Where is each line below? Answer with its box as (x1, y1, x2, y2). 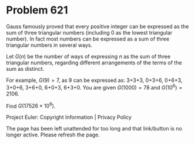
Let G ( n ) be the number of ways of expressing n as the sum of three (6, 53, 171, 60)
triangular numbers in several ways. (6, 42, 93, 49)
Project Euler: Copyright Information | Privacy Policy (6, 114, 132, 121)
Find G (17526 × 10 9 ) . (6, 101, 56, 109)
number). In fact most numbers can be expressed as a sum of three (6, 35, 170, 42)
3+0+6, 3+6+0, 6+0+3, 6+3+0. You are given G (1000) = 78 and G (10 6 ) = (6, 83, 183, 91)
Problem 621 (6, 4, 69, 17)
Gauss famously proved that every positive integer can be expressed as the (6, 23, 189, 30)
